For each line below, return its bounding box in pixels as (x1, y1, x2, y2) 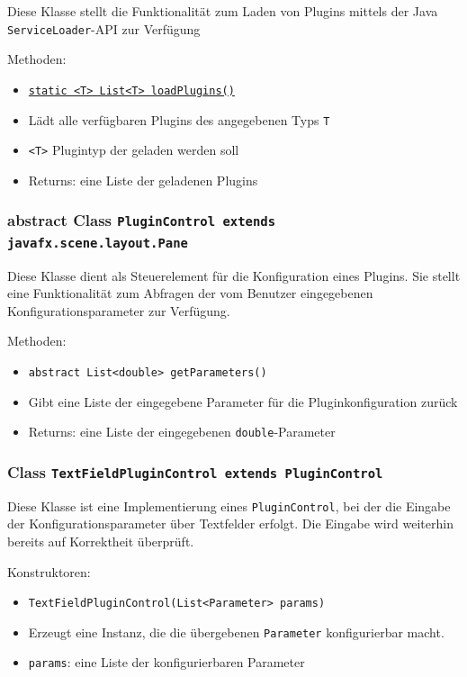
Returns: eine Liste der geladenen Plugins (28, 170, 258, 189)
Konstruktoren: (7, 562, 91, 581)
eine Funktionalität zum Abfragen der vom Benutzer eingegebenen (7, 284, 373, 302)
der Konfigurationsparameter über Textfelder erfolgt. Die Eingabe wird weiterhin (7, 514, 454, 533)
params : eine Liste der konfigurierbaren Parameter (28, 653, 305, 672)
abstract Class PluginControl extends (7, 209, 276, 231)
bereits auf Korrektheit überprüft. (7, 531, 194, 550)
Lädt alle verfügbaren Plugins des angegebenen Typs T (28, 110, 330, 129)
